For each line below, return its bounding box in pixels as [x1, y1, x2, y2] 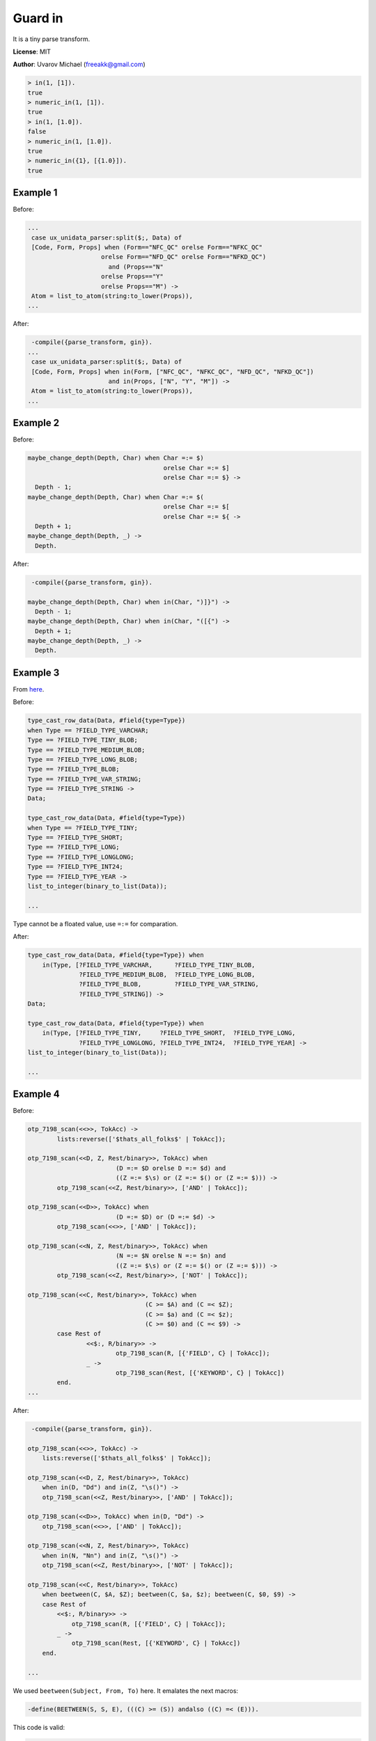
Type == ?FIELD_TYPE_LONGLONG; [27, 853, 135, 861]
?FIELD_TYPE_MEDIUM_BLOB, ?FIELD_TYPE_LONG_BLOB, [79, 970, 256, 978]
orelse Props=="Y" [101, 272, 164, 281]
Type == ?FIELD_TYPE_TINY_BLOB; [27, 736, 139, 744]
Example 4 [13, 1088, 60, 1100]
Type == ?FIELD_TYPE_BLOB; [27, 765, 120, 773]
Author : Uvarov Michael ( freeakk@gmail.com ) [13, 60, 146, 69]
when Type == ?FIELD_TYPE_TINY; [27, 824, 139, 832]
